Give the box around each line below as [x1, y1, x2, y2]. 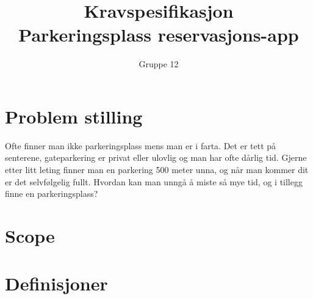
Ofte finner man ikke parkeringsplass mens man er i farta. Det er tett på [5, 139, 276, 152]
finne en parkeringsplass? [5, 187, 98, 200]
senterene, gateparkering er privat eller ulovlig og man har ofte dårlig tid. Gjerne [5, 151, 307, 164]
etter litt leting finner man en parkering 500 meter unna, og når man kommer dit [5, 163, 309, 176]
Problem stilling [5, 103, 143, 128]
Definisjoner [5, 271, 108, 296]
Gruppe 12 [139, 57, 179, 70]
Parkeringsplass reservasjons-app [18, 22, 299, 47]
